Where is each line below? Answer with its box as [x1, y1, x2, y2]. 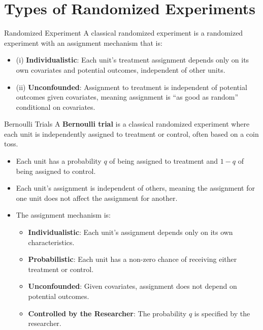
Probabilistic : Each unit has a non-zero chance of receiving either [28, 254, 237, 264]
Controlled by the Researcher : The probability [28, 308, 187, 318]
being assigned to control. [16, 165, 96, 176]
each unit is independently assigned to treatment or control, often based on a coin [4, 128, 259, 139]
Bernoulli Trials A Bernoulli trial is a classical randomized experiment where [4, 118, 250, 129]
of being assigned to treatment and [109, 156, 218, 166]
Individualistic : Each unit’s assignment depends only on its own [28, 227, 233, 237]
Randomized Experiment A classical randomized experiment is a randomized [4, 27, 243, 38]
